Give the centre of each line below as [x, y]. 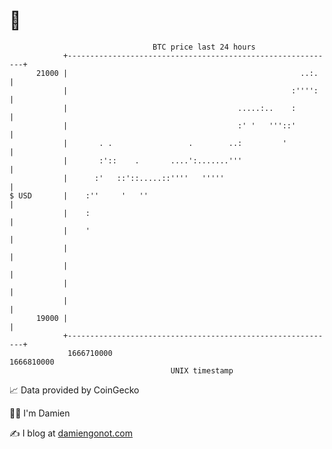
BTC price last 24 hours [204, 47]
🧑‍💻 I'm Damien [40, 413]
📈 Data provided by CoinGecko [74, 390]
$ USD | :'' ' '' [79, 195]
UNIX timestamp [202, 370]
